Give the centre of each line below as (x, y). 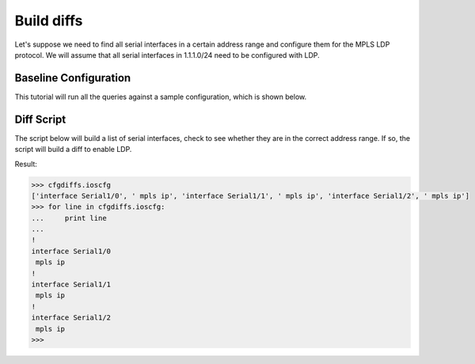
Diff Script (40, 119)
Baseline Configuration (73, 78)
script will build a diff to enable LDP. (73, 150)
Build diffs (49, 21)
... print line (69, 218)
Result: (26, 164)
